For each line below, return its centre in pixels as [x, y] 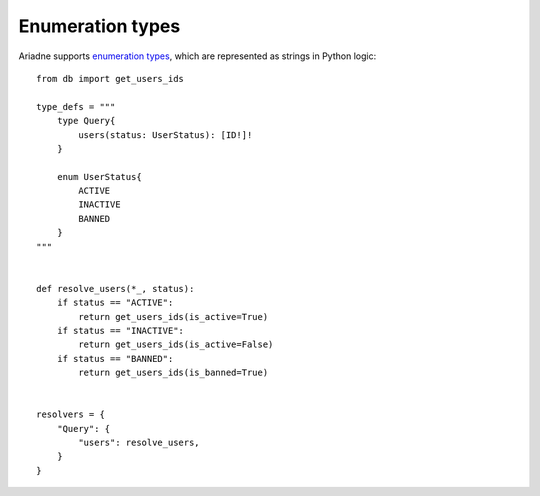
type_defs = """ [76, 106]
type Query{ [86, 121]
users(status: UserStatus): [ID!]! [165, 134]
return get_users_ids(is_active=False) [176, 344]
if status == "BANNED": [115, 358]
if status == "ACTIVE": [115, 303]
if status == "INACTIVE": [120, 330]
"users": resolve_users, [139, 443]
